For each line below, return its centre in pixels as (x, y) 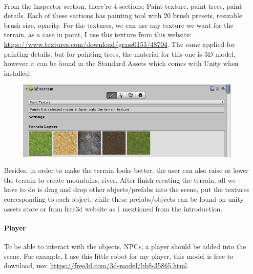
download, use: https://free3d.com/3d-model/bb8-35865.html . (96, 265)
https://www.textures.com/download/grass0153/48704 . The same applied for (119, 44)
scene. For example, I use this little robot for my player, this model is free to (119, 256)
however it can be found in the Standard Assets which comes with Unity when (121, 63)
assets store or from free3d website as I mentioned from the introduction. (113, 208)
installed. (18, 73)
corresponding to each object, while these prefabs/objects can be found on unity (124, 199)
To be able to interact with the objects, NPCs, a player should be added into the (125, 246)
